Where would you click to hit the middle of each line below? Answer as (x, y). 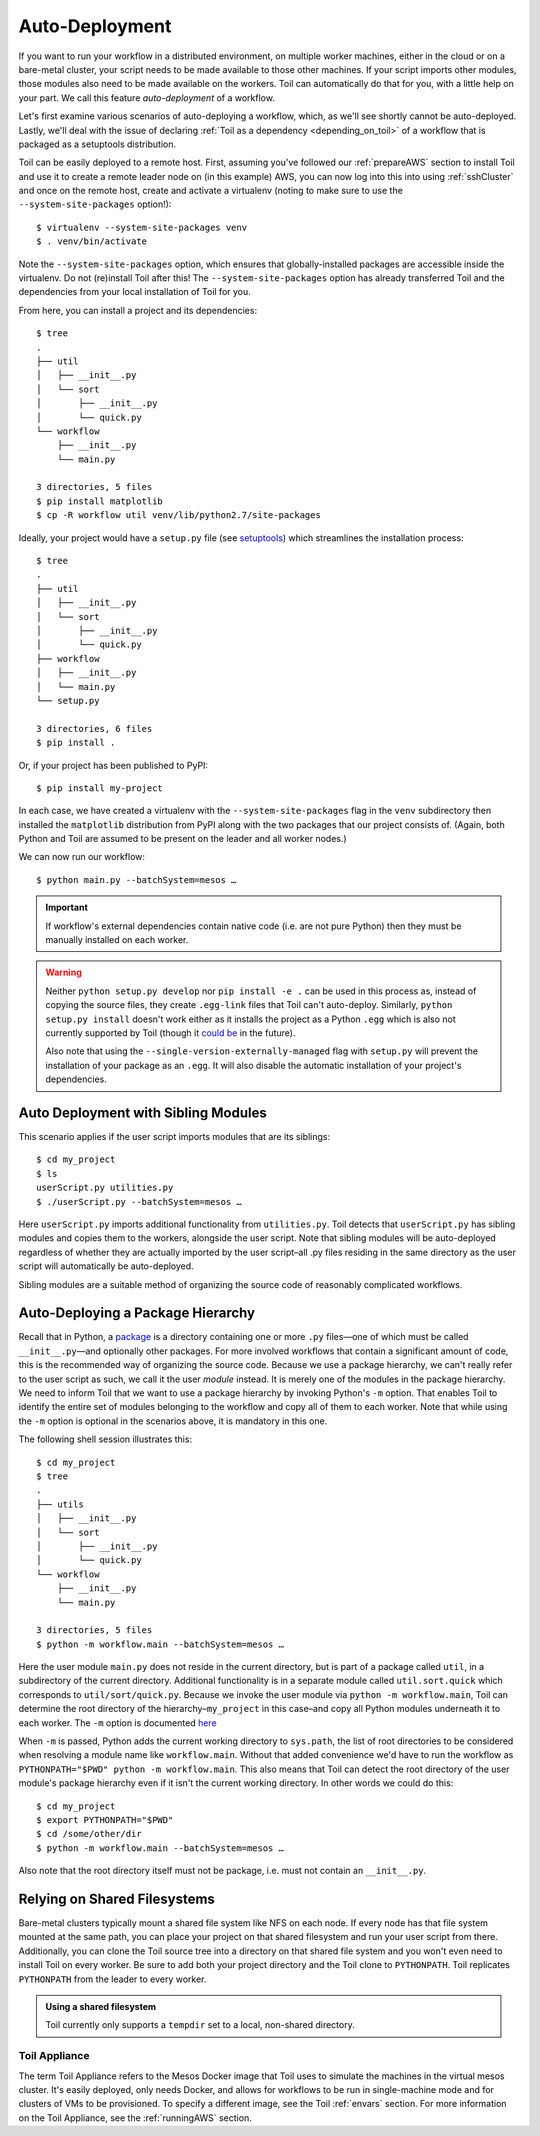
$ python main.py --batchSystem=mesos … (136, 879)
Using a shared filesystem (101, 2007)
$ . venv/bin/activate (92, 241)
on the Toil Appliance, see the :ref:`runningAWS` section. (135, 2117)
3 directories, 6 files (94, 728)
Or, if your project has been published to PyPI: (113, 765)
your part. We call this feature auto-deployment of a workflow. (146, 97)
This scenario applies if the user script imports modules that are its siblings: (174, 1137)
